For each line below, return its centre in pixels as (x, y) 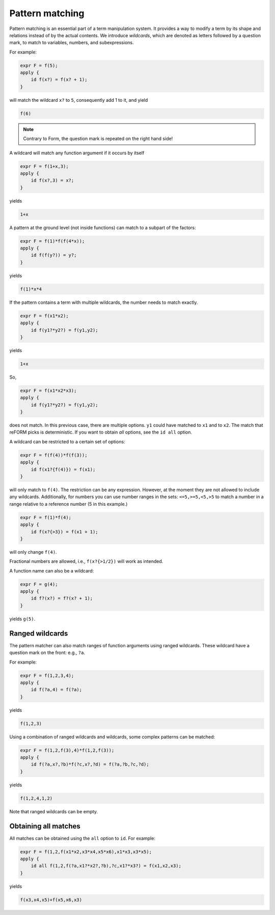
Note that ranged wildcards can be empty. (54, 811)
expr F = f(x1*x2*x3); (48, 390)
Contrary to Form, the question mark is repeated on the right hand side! (98, 139)
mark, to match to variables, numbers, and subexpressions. (72, 43)
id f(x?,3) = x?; (52, 180)
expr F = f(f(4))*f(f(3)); (54, 455)
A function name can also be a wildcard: (52, 570)
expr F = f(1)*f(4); (46, 517)
